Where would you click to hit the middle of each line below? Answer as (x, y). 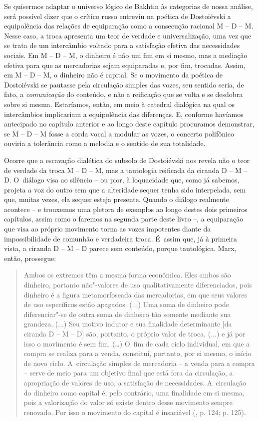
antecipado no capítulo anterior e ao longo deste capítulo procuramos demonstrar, (129, 124)
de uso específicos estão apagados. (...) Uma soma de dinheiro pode (126, 304)
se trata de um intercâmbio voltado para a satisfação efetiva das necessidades (122, 45)
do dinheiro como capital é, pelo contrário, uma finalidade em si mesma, (134, 392)
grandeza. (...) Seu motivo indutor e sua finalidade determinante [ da (128, 324)
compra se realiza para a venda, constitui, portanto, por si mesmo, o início (137, 353)
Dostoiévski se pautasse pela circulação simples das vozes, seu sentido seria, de (124, 84)
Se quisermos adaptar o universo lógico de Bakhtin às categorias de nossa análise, (129, 6)
